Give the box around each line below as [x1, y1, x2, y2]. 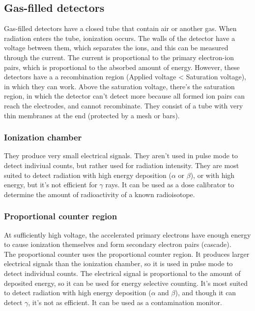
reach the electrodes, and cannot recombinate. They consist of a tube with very [4, 100, 243, 110]
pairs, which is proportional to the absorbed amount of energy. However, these [4, 62, 240, 72]
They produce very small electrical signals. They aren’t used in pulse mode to [4, 150, 238, 161]
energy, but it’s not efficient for [4, 179, 97, 190]
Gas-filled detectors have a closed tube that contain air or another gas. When [4, 23, 237, 34]
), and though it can [175, 287, 236, 298]
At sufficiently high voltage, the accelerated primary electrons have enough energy [4, 229, 251, 240]
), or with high [190, 170, 235, 180]
